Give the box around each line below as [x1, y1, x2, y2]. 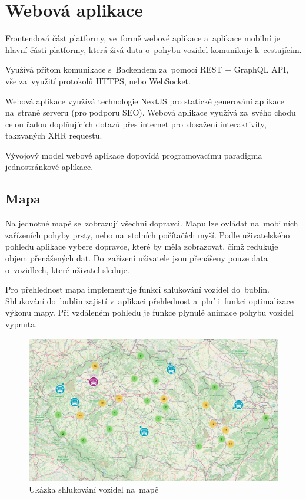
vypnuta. [5, 318, 38, 330]
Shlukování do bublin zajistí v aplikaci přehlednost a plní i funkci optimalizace [5, 294, 294, 307]
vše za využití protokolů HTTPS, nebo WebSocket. [5, 74, 191, 87]
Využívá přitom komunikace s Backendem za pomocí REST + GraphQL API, [5, 63, 289, 75]
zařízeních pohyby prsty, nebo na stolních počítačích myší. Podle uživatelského [5, 228, 290, 241]
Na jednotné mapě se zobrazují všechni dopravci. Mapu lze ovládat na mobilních [5, 217, 298, 229]
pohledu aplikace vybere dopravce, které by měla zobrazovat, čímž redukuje [5, 240, 278, 252]
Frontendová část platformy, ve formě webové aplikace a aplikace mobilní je [5, 32, 281, 44]
